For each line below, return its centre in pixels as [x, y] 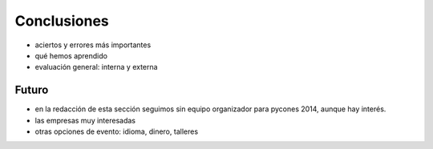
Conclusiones [62, 21]
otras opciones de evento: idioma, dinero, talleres [117, 131]
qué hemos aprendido [71, 55]
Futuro [32, 90]
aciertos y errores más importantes [93, 45]
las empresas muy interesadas [85, 120]
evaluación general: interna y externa [96, 67]
